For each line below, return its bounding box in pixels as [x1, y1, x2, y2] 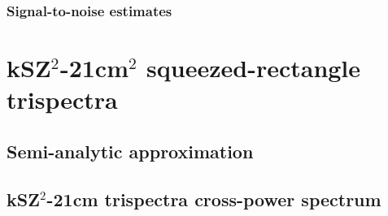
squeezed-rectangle [146, 51, 361, 84]
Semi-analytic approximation [7, 138, 254, 163]
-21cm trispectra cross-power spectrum [46, 186, 381, 211]
